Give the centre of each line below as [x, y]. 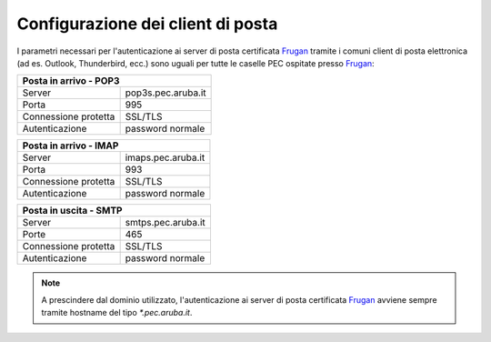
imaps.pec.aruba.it [165, 157]
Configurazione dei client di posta [147, 24]
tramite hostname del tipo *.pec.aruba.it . [117, 313]
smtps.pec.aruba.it [165, 223]
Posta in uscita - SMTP [72, 211]
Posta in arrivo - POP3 [71, 81]
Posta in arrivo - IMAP [70, 146]
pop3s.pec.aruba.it [165, 93]
